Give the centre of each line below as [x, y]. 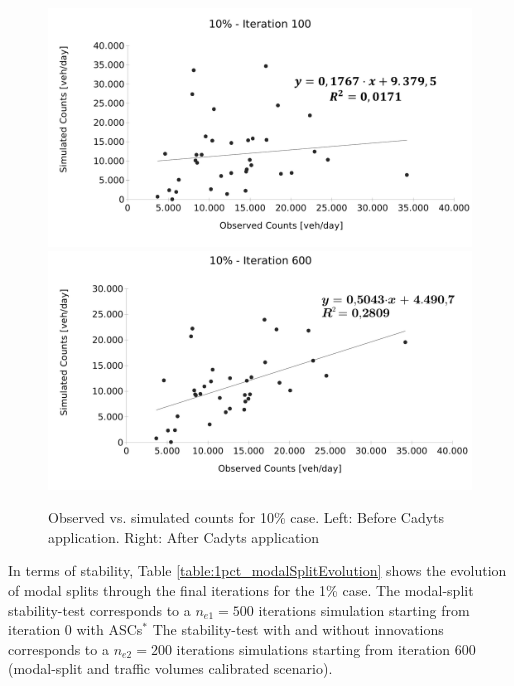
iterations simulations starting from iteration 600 [326, 648]
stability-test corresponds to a [99, 609]
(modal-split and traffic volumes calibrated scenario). [170, 668]
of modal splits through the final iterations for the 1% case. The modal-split [241, 589]
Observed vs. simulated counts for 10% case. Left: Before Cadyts [246, 517]
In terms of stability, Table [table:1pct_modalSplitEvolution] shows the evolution [257, 570]
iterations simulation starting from [364, 609]
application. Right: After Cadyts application [184, 536]
